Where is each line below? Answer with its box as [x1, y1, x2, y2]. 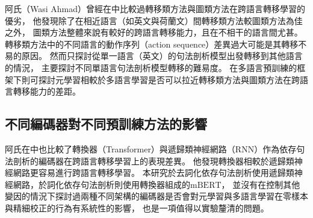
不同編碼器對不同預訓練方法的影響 [5, 114, 207, 133]
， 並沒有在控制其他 [221, 178, 300, 190]
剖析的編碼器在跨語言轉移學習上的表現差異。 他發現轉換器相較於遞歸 [13, 154, 286, 167]
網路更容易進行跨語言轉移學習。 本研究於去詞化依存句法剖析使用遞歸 [13, 166, 286, 179]
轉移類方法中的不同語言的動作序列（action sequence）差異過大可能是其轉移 [5, 37, 299, 50]
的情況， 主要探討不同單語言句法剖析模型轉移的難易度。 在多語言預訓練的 [5, 61, 297, 73]
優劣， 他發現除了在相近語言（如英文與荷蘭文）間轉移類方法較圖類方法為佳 [5, 14, 303, 26]
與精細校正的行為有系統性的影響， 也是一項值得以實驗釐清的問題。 [5, 201, 269, 214]
